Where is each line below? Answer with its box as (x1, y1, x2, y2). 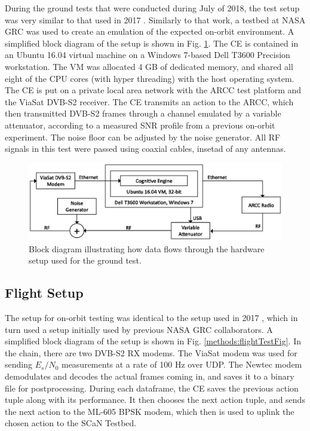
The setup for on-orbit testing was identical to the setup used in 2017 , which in (5, 311, 298, 324)
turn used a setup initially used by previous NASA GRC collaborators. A (5, 323, 273, 335)
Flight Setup (5, 283, 84, 302)
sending (5, 358, 32, 371)
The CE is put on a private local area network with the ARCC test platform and (5, 84, 302, 96)
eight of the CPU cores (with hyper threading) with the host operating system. (5, 72, 294, 84)
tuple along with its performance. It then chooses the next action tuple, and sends (5, 393, 305, 406)
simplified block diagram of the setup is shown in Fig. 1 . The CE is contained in (5, 36, 299, 49)
